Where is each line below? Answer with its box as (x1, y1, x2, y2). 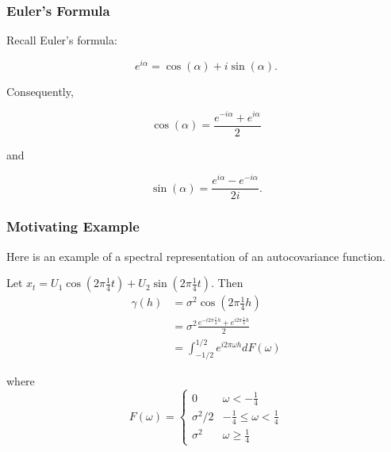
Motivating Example (6, 216, 140, 236)
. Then (210, 274, 243, 291)
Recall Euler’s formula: (6, 32, 117, 48)
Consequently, (6, 82, 74, 99)
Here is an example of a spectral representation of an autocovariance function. (6, 247, 385, 264)
